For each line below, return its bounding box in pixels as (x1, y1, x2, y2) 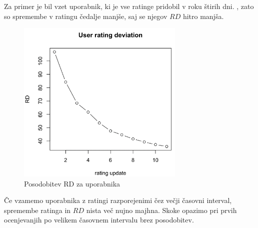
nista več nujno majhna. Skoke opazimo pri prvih (86, 204, 237, 215)
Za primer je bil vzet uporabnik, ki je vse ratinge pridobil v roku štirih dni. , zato (4, 1, 254, 11)
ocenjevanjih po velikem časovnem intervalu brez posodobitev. (4, 214, 194, 225)
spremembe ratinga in (4, 204, 71, 215)
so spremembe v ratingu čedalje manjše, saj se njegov (4, 10, 167, 21)
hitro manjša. (182, 10, 224, 21)
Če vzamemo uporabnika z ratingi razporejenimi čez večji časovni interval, (4, 195, 232, 205)
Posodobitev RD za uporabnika (24, 178, 120, 188)
